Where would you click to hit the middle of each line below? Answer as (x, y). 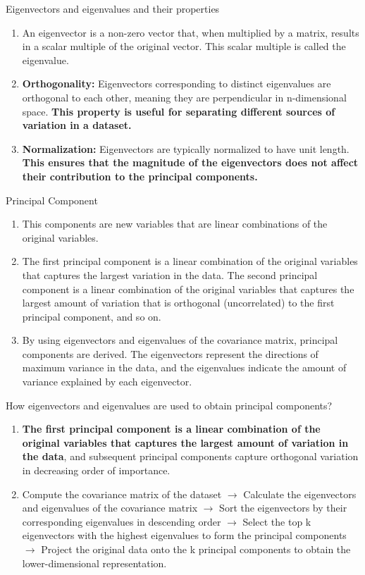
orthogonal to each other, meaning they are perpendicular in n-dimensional (184, 97)
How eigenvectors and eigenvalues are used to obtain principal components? (169, 405)
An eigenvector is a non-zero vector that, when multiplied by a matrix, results (191, 32)
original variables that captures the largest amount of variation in (185, 442)
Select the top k (277, 521)
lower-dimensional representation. (94, 563)
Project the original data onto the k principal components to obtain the (196, 549)
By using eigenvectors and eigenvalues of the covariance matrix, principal (180, 340)
